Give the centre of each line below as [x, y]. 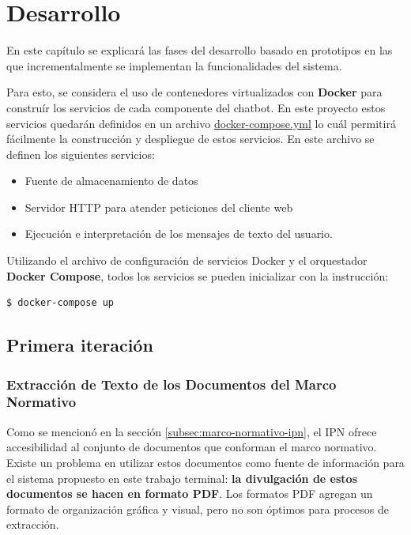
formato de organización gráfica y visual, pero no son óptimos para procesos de [198, 509]
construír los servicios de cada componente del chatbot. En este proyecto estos [196, 107]
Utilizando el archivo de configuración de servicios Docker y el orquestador [187, 260]
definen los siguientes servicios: [81, 154]
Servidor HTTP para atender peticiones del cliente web [159, 207]
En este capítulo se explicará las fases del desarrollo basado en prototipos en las [200, 50]
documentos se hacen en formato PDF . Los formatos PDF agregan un [190, 494]
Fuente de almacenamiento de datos [111, 181]
